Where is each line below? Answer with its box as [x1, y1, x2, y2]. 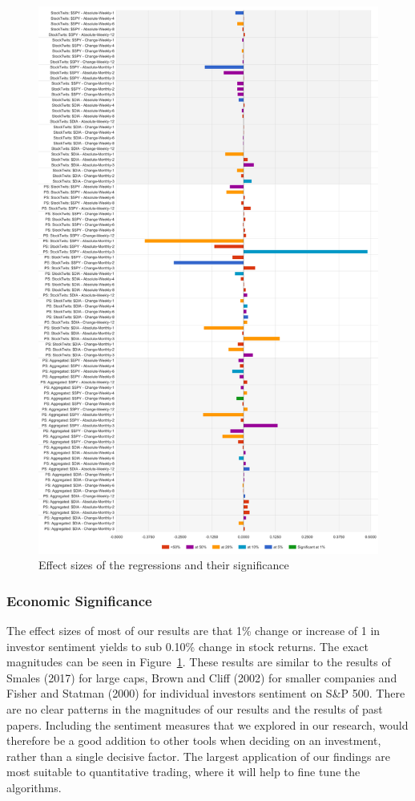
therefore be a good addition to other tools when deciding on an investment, [6, 732, 381, 749]
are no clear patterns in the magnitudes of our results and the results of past [6, 701, 383, 718]
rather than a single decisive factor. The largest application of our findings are [6, 747, 390, 764]
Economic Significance [6, 590, 152, 610]
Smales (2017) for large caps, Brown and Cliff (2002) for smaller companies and [6, 669, 397, 686]
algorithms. [6, 779, 62, 795]
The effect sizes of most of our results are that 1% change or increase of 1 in [6, 622, 381, 639]
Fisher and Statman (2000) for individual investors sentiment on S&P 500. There [6, 685, 405, 702]
